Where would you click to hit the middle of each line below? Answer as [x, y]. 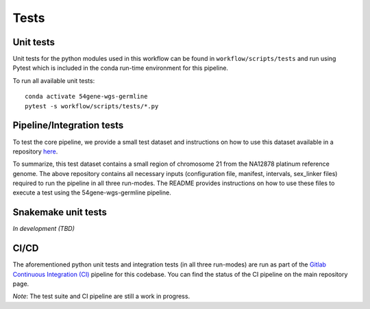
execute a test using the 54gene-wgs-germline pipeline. [92, 193]
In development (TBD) [44, 229]
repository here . [35, 151]
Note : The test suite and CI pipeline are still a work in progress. [101, 296]
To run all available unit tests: [54, 81]
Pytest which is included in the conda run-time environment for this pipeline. [121, 68]
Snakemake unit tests [60, 212]
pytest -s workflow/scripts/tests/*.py [92, 106]
